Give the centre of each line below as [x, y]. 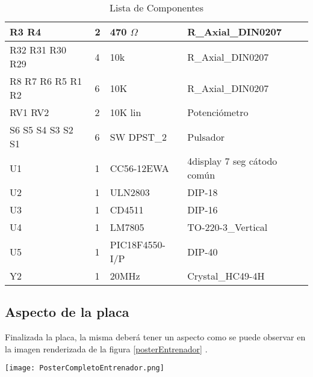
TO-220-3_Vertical [228, 227]
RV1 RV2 [29, 112]
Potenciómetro [218, 112]
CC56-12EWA [139, 168]
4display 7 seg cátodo [232, 161]
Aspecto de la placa [67, 312]
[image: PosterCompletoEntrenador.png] [85, 368]
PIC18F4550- [138, 244]
